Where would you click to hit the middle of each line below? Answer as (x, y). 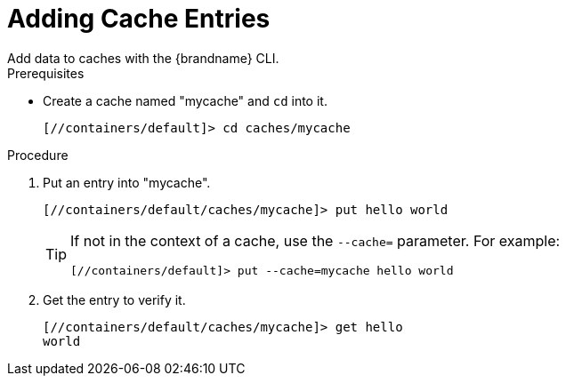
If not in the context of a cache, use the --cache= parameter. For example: (315, 240)
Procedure (38, 155)
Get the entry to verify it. (114, 299)
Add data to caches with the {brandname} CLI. (143, 58)
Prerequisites (46, 73)
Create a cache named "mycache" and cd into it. (185, 100)
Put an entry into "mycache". (127, 182)
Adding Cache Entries (139, 19)
